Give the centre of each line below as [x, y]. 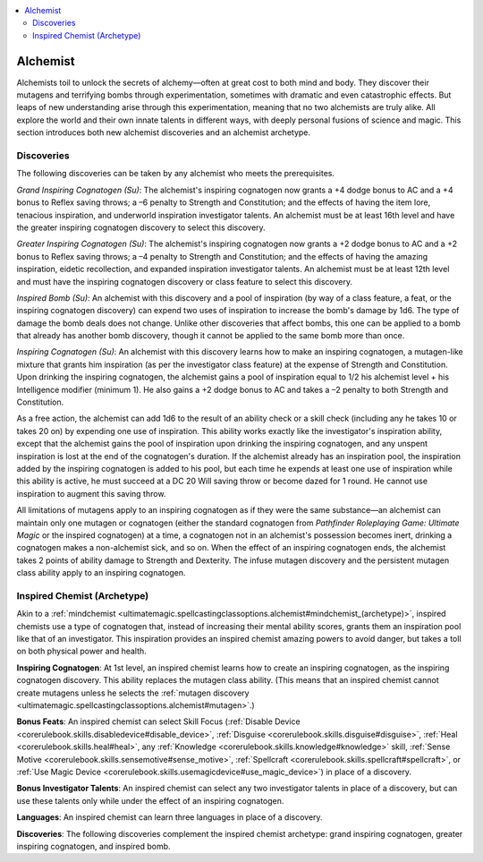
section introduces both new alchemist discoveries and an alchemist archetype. [164, 132]
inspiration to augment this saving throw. [91, 493]
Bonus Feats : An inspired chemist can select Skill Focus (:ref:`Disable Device [158, 721]
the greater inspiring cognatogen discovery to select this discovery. [141, 227]
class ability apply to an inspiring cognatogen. [101, 573]
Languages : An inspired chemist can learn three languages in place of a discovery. [169, 817]
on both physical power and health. [81, 651]
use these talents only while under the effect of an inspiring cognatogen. [150, 800]
